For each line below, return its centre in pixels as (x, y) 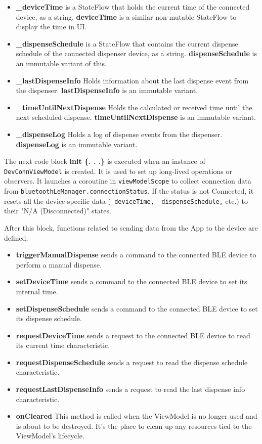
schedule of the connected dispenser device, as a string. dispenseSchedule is (136, 53)
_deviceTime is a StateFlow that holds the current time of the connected (133, 7)
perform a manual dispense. (59, 264)
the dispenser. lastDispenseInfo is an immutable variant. (107, 90)
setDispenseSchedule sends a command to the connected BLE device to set (137, 308)
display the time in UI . (51, 27)
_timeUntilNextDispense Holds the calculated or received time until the (134, 107)
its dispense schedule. (49, 318)
